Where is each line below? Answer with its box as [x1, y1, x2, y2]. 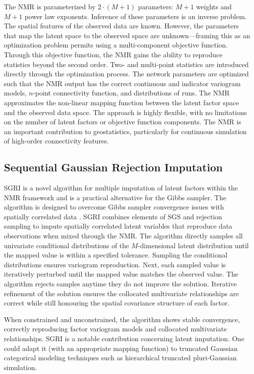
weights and [196, 1, 232, 11]
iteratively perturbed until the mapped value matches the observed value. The [4, 269, 238, 279]
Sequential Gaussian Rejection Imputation [4, 160, 223, 175]
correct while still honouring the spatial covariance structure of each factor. [4, 298, 230, 308]
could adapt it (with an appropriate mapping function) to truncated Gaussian [4, 343, 238, 353]
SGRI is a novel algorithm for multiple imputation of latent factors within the [4, 183, 238, 193]
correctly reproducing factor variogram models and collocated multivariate [4, 324, 227, 334]
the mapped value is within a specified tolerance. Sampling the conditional [4, 250, 228, 260]
